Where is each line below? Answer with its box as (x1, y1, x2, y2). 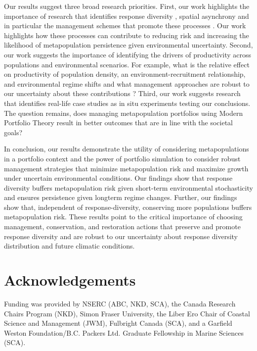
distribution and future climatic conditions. (4, 241, 135, 251)
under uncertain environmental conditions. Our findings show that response (4, 173, 233, 183)
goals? (4, 127, 23, 137)
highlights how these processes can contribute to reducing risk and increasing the (4, 30, 249, 40)
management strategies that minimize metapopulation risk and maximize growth (4, 163, 249, 173)
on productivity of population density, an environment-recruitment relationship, (4, 69, 246, 79)
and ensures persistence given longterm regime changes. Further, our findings (4, 192, 237, 202)
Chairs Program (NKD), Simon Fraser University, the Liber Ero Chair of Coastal (4, 308, 250, 318)
